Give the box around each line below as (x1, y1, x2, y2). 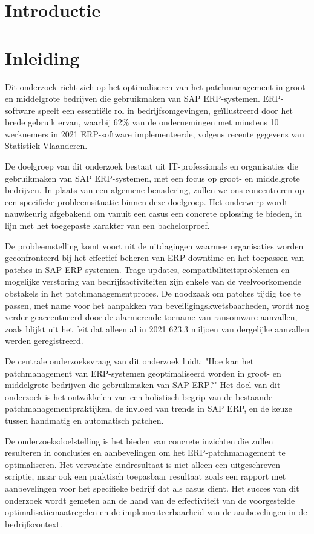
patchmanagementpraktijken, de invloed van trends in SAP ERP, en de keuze (5, 402, 292, 415)
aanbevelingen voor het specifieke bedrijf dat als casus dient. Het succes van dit (5, 481, 299, 494)
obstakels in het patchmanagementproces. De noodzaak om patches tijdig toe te (5, 287, 301, 299)
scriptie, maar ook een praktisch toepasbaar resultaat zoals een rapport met (5, 470, 286, 483)
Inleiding (5, 45, 80, 70)
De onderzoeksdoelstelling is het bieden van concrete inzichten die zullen (5, 434, 273, 447)
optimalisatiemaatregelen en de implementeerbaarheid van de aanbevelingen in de (5, 506, 307, 518)
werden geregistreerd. (5, 334, 83, 347)
